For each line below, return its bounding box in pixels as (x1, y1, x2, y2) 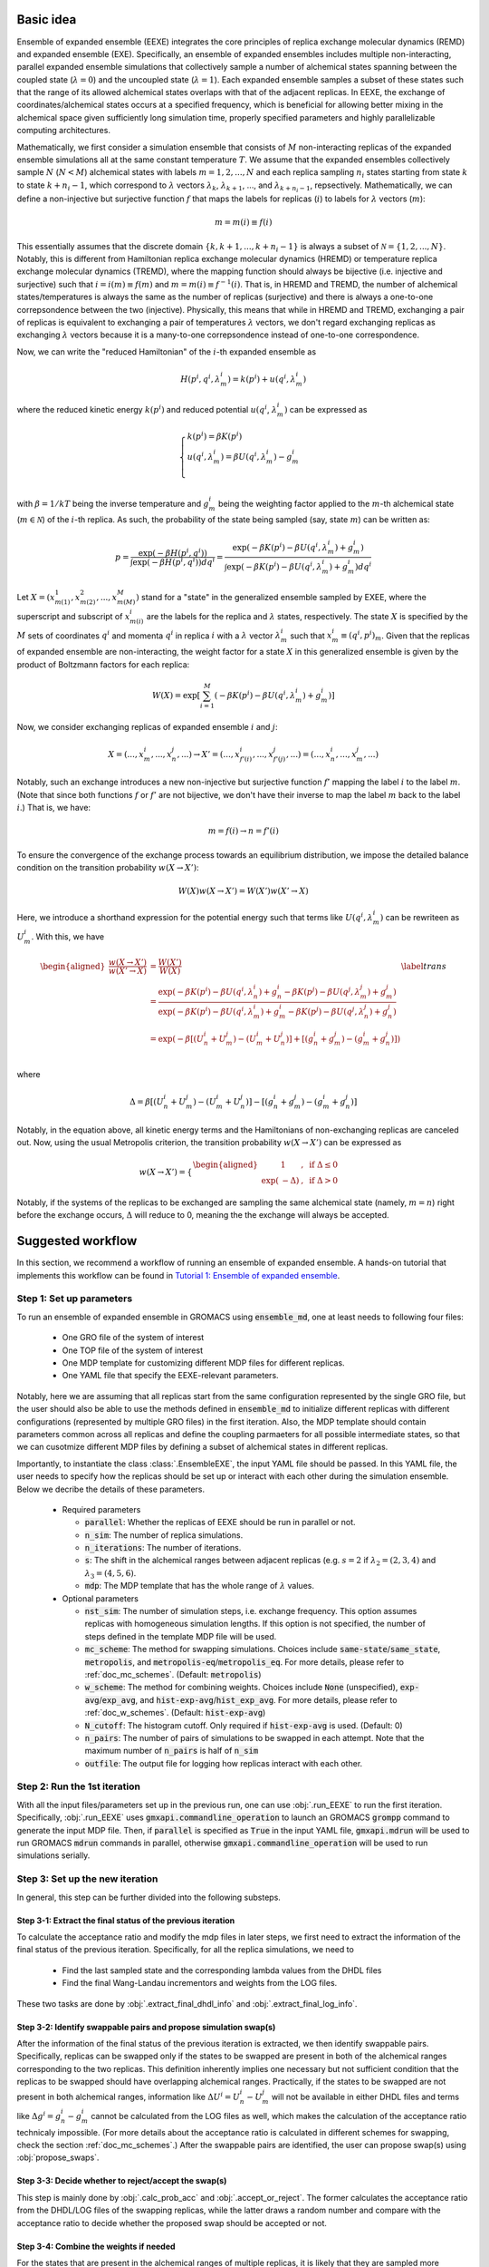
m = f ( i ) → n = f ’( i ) (207, 826, 280, 836)
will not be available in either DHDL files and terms (271, 2091, 460, 2103)
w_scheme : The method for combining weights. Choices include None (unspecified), (84, 1682, 398, 1693)
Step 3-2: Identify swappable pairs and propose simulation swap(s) (16, 2021, 276, 2032)
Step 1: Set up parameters (16, 1292, 133, 1305)
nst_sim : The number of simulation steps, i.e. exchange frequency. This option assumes (84, 1606, 417, 1617)
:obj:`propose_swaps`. (16, 2152, 100, 2163)
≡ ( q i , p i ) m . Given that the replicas (340, 628, 470, 643)
